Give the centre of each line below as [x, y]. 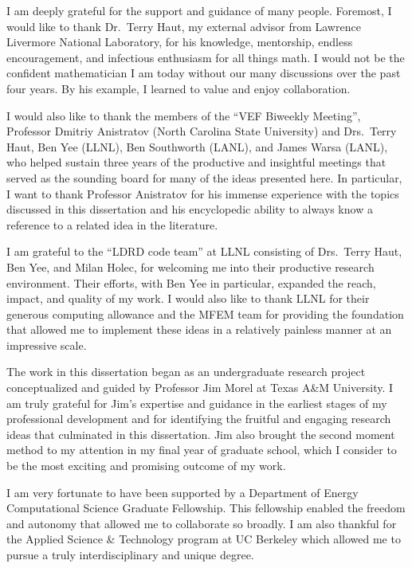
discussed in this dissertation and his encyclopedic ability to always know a [190, 209]
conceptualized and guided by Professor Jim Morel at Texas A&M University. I [200, 388]
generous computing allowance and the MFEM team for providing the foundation [205, 313]
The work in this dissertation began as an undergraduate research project [186, 372]
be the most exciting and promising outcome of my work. [146, 466]
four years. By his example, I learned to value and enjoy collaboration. [179, 88]
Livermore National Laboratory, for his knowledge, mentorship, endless [180, 42]
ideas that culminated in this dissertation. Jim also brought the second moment [201, 434]
